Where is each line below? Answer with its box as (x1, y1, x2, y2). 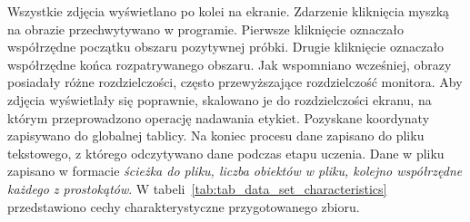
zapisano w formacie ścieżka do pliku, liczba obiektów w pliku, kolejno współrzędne (7, 161, 463, 180)
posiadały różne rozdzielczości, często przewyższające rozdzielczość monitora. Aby (7, 72, 463, 92)
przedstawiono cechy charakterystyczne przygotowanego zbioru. (7, 197, 360, 216)
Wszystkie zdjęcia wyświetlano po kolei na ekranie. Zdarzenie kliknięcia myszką (7, 2, 450, 20)
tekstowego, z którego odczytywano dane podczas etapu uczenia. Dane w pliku (7, 143, 445, 162)
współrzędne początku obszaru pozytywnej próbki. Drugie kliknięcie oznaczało (7, 37, 445, 56)
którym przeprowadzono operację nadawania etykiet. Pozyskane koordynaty (7, 108, 430, 127)
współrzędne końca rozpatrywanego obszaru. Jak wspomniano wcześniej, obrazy (7, 54, 452, 73)
